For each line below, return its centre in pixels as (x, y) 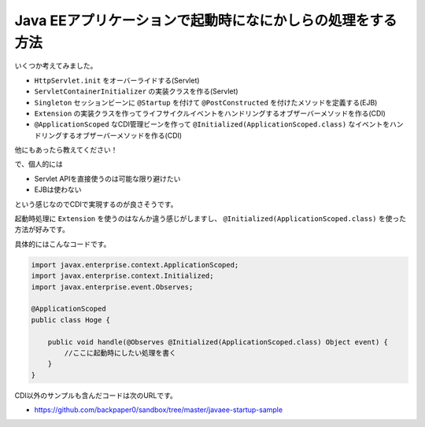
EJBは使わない (58, 190)
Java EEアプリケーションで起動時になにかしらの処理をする (206, 20)
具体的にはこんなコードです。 (63, 244)
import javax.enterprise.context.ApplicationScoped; (135, 265)
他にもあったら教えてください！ (66, 150)
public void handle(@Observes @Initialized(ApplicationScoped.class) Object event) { (218, 342)
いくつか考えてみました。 (56, 66)
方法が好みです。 (42, 230)
